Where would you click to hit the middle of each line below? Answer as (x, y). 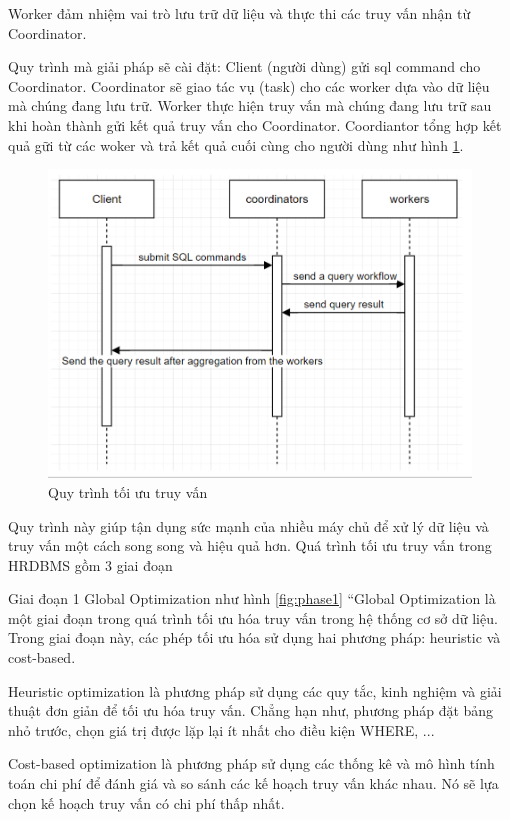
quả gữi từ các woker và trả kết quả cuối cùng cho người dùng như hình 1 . (236, 144)
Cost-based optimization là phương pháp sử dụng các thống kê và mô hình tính (251, 763)
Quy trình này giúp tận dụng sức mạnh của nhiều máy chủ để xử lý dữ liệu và (248, 525)
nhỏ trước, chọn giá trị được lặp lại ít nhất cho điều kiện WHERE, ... (221, 729)
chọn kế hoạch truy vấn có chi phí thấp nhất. (146, 802)
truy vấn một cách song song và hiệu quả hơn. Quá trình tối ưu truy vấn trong (250, 545)
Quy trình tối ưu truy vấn (128, 491)
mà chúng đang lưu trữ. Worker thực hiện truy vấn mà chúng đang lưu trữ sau (250, 105)
